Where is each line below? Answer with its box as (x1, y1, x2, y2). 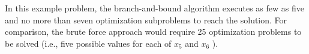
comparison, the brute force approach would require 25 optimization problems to (5, 25, 302, 38)
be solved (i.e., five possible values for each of (5, 37, 172, 49)
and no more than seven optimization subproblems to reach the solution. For (5, 13, 287, 26)
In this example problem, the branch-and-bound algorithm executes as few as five (5, 2, 304, 14)
